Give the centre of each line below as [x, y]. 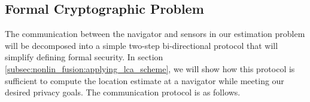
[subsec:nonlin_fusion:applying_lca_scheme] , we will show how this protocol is [150, 68]
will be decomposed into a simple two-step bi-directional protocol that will [142, 45]
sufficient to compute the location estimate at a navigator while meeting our [145, 80]
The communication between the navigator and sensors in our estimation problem [155, 34]
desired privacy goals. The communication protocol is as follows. [123, 92]
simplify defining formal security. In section [84, 57]
